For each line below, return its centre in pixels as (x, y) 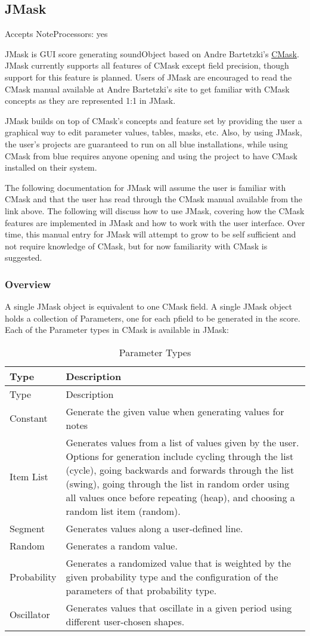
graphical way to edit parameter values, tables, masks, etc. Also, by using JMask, (154, 132)
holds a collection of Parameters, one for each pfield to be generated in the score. (153, 318)
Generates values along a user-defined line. (154, 528)
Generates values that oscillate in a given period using (179, 607)
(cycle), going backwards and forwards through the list (180, 470)
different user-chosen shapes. (125, 621)
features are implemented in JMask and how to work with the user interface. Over (155, 222)
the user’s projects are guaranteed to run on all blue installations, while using (146, 143)
